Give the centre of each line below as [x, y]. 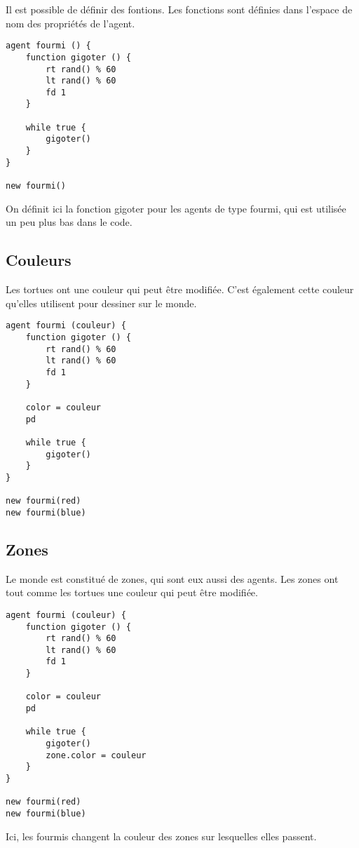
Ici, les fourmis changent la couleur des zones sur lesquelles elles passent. [161, 836]
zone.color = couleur [96, 755]
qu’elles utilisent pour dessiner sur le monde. [101, 303]
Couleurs [39, 260]
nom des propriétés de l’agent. [70, 23]
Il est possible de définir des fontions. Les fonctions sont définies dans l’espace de [179, 9]
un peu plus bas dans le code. [69, 222]
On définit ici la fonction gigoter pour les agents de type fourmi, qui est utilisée [176, 208]
